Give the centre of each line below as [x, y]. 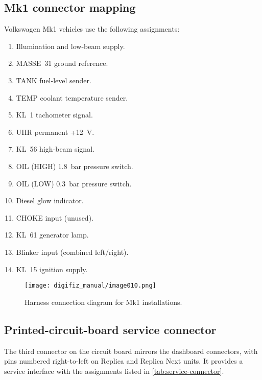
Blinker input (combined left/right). [72, 252]
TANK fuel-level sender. [54, 80]
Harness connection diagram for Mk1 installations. [103, 302]
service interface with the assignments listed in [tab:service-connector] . [114, 371]
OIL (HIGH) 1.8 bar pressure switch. [75, 166]
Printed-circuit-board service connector [110, 329]
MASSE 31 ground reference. [62, 63]
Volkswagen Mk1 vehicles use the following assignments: [92, 29]
